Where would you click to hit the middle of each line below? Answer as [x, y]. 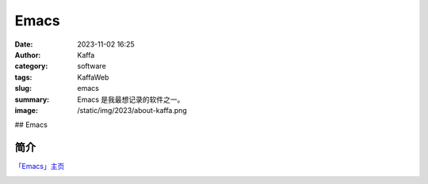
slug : [23, 88]
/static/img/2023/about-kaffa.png [132, 110]
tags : [23, 77]
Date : [24, 44]
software [92, 66]
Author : [28, 54]
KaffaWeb [93, 77]
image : [27, 110]
